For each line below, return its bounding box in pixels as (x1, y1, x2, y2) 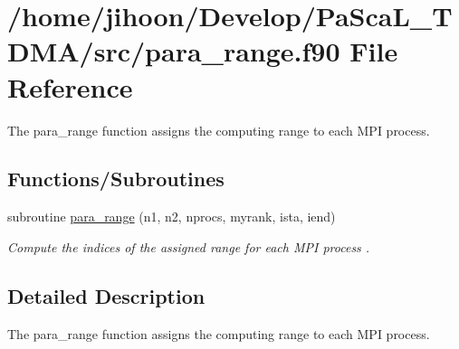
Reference (7, 68, 133, 105)
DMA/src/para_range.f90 (7, 33, 340, 70)
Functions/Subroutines (7, 165, 225, 193)
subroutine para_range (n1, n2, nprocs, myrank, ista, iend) (7, 207, 336, 226)
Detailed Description (7, 281, 206, 309)
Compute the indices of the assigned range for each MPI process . (7, 237, 370, 256)
